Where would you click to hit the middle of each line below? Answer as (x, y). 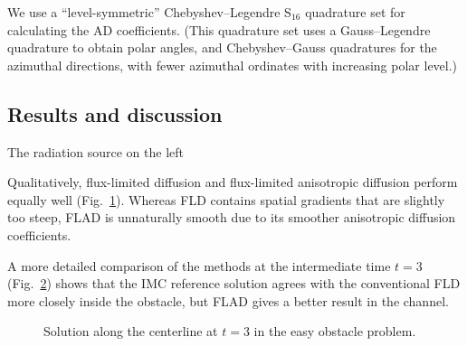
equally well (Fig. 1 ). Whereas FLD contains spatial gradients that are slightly (226, 199)
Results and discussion (115, 113)
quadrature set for (355, 12)
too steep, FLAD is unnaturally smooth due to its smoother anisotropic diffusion (232, 217)
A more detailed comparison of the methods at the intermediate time (199, 265)
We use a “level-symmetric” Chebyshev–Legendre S (149, 12)
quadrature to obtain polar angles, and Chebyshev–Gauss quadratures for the (222, 47)
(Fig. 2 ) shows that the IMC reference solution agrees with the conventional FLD (234, 283)
